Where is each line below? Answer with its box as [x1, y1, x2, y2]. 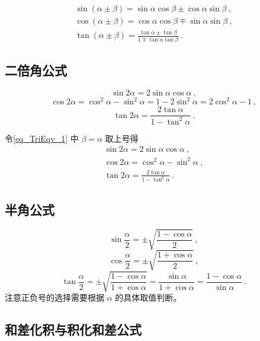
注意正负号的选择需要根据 [5, 291, 104, 304]
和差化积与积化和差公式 [5, 320, 142, 339]
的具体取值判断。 [115, 291, 182, 304]
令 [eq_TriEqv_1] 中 [5, 132, 79, 144]
